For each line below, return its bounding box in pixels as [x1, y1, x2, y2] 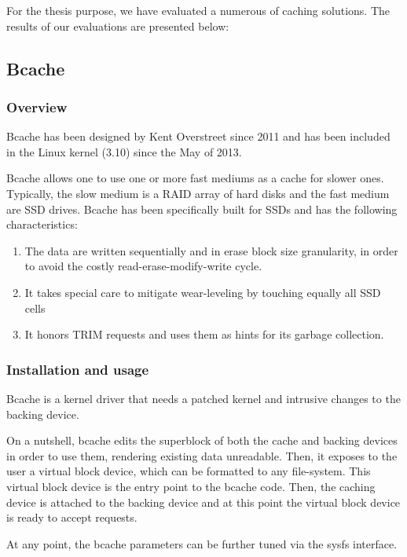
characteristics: [6, 216, 78, 233]
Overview [6, 97, 68, 116]
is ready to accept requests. [6, 509, 137, 526]
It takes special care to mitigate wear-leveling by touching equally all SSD [24, 284, 381, 300]
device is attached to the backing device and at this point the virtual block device [6, 493, 401, 510]
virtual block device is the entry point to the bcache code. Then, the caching [6, 478, 376, 494]
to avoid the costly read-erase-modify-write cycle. [24, 258, 262, 274]
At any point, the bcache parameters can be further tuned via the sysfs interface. [6, 535, 398, 552]
